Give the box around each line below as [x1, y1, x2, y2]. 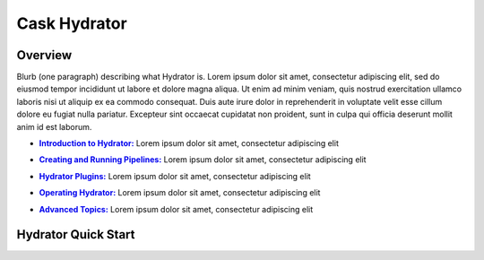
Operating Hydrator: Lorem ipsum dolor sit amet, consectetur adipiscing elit [39, 187, 321, 198]
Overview [16, 48, 73, 63]
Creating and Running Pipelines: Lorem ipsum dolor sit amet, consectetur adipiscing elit [39, 154, 367, 165]
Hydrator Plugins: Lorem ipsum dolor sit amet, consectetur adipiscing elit [39, 170, 311, 181]
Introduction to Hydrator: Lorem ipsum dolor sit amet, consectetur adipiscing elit [39, 138, 340, 149]
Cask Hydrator [16, 13, 127, 33]
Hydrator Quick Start [16, 227, 135, 242]
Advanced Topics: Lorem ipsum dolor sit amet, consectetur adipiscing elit [39, 204, 314, 214]
